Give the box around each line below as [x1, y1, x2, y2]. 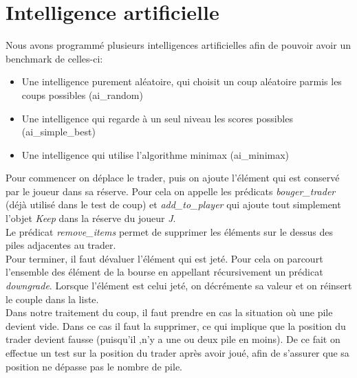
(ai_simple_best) [21, 124, 96, 139]
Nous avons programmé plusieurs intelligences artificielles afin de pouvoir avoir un [6, 38, 351, 52]
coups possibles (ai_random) [21, 87, 143, 102]
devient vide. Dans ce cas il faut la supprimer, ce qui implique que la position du [6, 318, 346, 333]
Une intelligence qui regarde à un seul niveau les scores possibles [21, 111, 293, 125]
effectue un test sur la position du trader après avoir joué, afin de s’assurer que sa [6, 346, 349, 359]
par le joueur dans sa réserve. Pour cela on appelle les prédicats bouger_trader [6, 184, 336, 198]
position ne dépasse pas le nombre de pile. [6, 359, 182, 373]
